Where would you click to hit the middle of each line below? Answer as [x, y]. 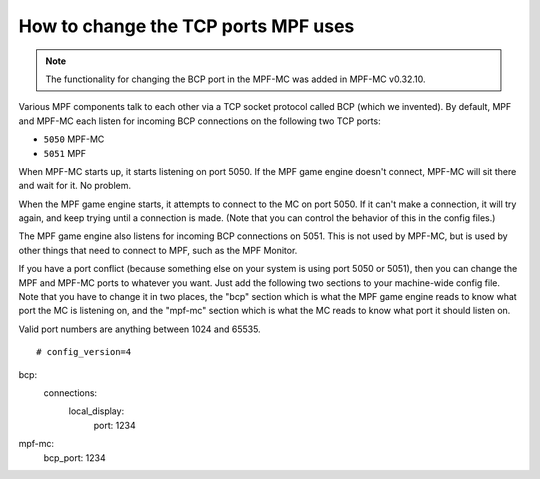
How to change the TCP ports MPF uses [186, 26]
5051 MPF [65, 153]
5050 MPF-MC [74, 139]
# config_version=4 [84, 352]
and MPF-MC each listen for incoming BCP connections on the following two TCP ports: [199, 121]
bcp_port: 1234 [74, 457]
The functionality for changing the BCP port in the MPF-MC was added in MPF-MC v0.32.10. [235, 79]
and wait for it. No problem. [75, 186]
